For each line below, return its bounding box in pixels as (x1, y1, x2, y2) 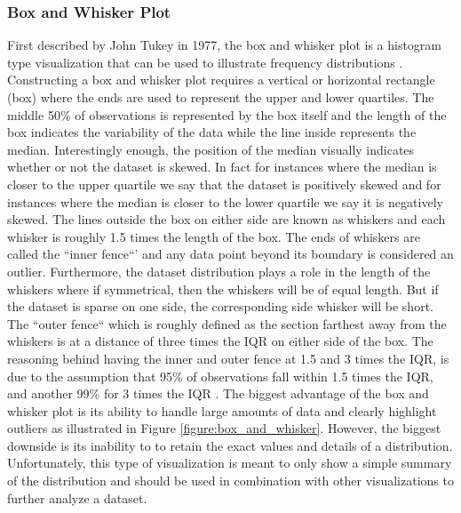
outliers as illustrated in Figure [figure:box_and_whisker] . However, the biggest (7, 419, 441, 437)
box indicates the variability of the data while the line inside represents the (7, 123, 417, 141)
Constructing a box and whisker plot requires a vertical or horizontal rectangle (7, 70, 435, 89)
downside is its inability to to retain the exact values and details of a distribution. (7, 436, 453, 454)
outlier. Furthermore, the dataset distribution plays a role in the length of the (7, 261, 431, 280)
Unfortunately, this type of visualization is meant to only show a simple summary (7, 453, 452, 472)
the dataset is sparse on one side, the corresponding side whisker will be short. (7, 297, 433, 316)
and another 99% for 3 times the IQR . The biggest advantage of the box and (7, 384, 429, 403)
